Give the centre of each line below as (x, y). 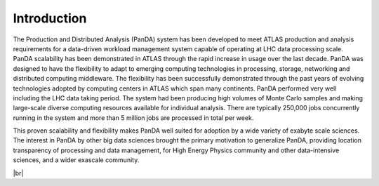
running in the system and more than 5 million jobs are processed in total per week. (133, 118)
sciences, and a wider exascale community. (76, 160)
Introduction (50, 18)
